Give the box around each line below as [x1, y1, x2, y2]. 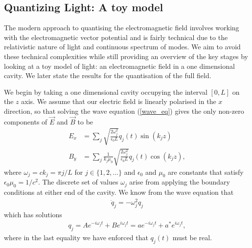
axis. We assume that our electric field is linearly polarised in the [21, 96, 216, 106]
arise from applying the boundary [129, 177, 230, 187]
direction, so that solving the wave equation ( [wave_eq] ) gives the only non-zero [4, 105, 244, 116]
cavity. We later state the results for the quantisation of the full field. [4, 70, 211, 81]
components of [4, 116, 47, 126]
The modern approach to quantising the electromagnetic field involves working [4, 22, 239, 33]
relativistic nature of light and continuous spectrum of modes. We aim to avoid [4, 41, 241, 52]
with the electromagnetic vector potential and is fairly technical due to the [4, 32, 228, 42]
